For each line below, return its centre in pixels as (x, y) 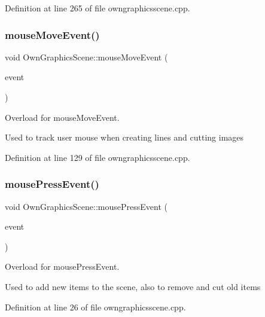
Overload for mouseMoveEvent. (62, 117)
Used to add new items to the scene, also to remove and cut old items (133, 286)
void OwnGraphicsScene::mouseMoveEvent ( (86, 57)
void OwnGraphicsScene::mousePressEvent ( (86, 206)
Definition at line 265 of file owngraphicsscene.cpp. (98, 8)
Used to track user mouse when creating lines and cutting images (124, 137)
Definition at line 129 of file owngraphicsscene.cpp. (98, 157)
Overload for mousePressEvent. (62, 266)
